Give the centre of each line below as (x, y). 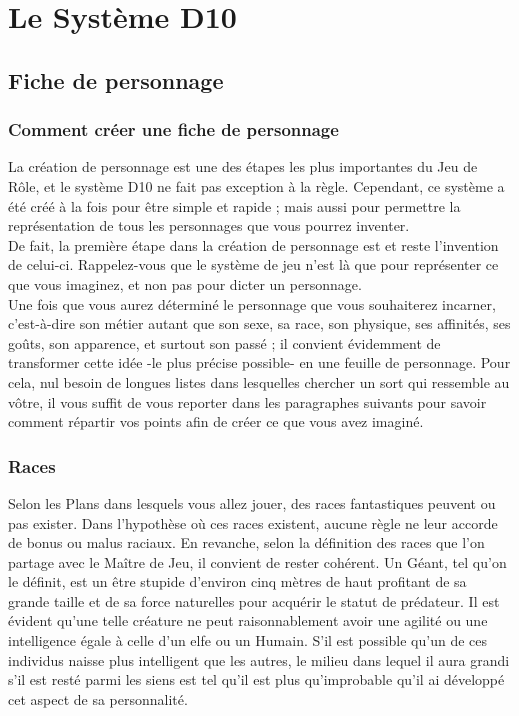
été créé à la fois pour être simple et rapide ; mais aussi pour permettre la (234, 205)
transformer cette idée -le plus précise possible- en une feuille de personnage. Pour (259, 362)
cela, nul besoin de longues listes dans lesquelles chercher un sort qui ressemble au (259, 381)
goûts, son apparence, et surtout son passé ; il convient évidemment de (224, 342)
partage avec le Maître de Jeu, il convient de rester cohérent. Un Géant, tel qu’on (257, 561)
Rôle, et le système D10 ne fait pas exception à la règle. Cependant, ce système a (256, 185)
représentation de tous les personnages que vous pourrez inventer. (209, 225)
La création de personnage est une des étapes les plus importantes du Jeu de (243, 166)
